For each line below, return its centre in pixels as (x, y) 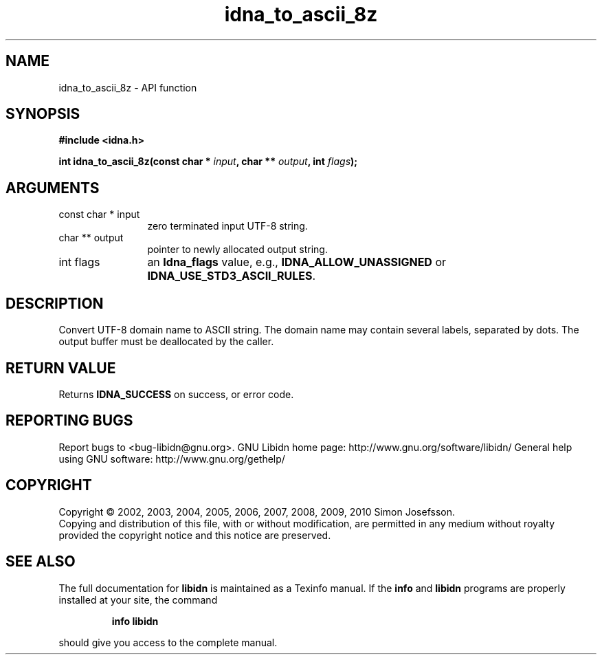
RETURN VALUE (61, 368)
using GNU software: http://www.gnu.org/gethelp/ (172, 459)
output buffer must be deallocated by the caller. (166, 342)
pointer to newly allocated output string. (237, 250)
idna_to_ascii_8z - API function (128, 87)
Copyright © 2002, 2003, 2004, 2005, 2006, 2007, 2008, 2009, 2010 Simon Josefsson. (257, 511)
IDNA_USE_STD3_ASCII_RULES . (232, 276)
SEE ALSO (41, 562)
